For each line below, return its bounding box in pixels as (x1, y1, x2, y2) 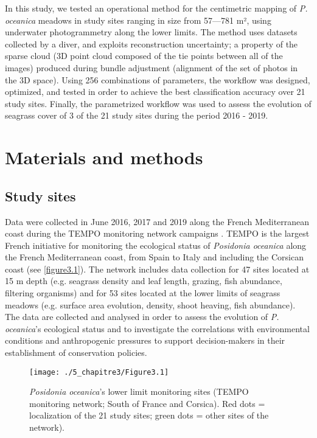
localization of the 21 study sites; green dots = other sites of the (29, 409, 269, 422)
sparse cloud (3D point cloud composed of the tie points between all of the (5, 49, 283, 62)
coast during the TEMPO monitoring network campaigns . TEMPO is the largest (5, 227, 310, 240)
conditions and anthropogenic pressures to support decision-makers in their (5, 334, 285, 347)
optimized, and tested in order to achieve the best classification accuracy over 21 (5, 85, 305, 98)
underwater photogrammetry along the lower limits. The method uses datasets (5, 26, 298, 38)
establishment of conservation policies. (5, 346, 147, 359)
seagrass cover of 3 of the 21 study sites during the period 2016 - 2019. (5, 109, 268, 122)
